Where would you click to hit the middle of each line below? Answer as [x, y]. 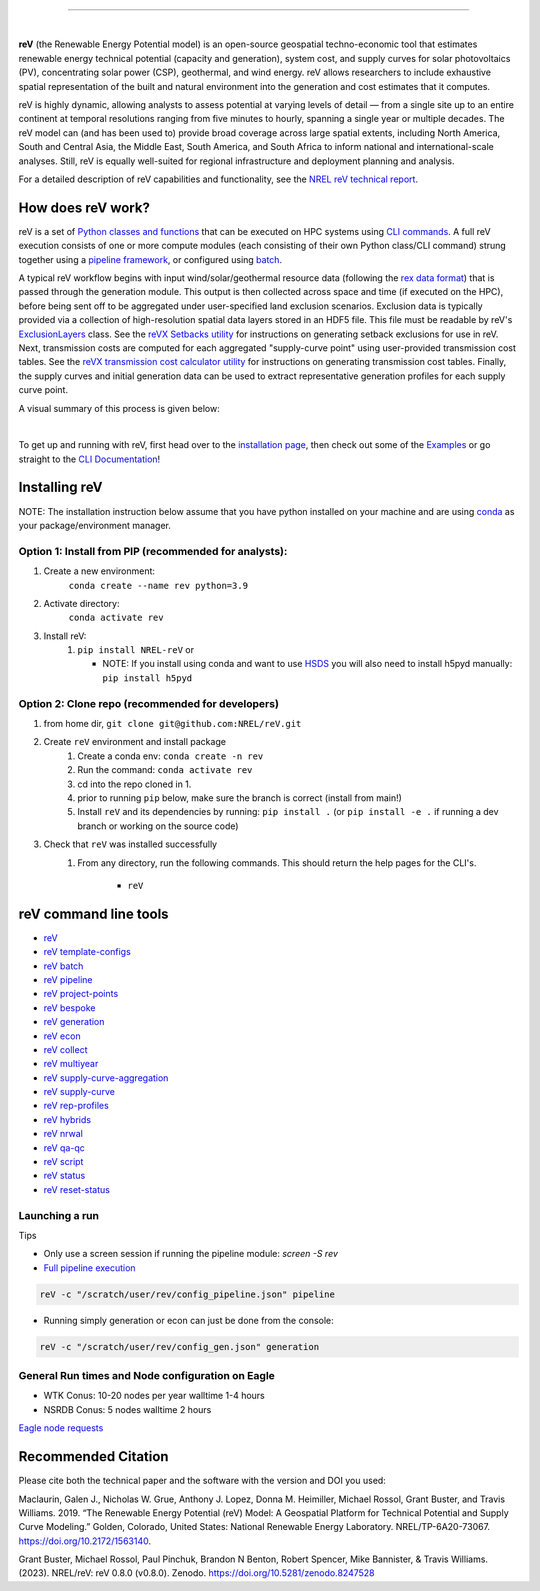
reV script [63, 1162]
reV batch [63, 966]
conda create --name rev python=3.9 [158, 585]
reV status [64, 1176]
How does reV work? [84, 207]
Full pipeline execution [89, 1267]
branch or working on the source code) [158, 826]
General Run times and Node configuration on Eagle [146, 1376]
